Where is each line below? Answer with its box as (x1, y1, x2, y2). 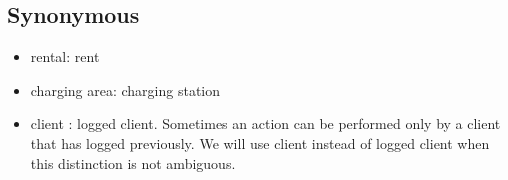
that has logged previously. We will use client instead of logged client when (30, 132, 490, 153)
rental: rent (30, 46, 100, 67)
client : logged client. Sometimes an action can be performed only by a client (30, 113, 501, 134)
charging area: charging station (30, 79, 221, 100)
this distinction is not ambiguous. (30, 152, 236, 173)
